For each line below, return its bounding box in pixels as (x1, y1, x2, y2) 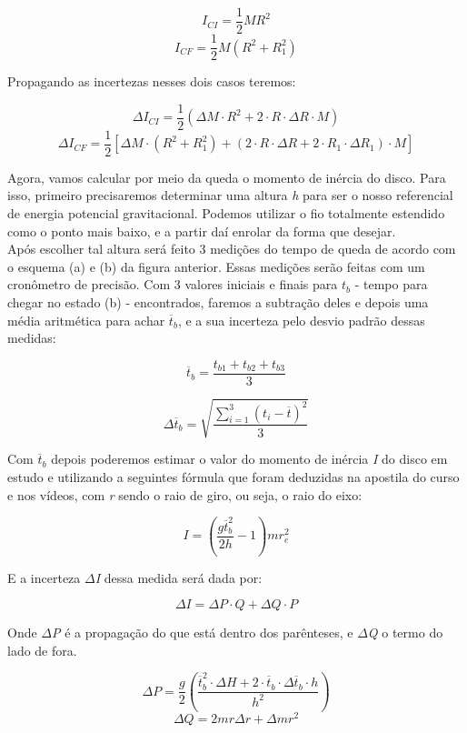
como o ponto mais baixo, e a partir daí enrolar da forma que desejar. (7, 221, 396, 240)
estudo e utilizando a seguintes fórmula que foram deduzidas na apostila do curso (7, 467, 460, 486)
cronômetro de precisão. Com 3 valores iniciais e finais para (7, 275, 338, 294)
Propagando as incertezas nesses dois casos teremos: (7, 72, 296, 91)
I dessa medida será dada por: (94, 567, 263, 587)
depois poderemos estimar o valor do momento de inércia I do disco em (51, 449, 448, 468)
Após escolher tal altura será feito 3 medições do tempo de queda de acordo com (7, 239, 456, 258)
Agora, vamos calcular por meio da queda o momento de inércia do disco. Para (7, 167, 446, 186)
